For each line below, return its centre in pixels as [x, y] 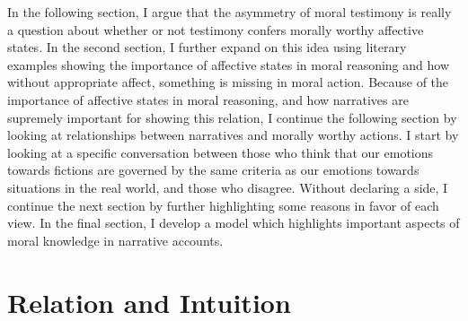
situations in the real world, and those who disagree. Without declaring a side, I [228, 187]
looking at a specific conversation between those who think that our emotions [221, 152]
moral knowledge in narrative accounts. [115, 240]
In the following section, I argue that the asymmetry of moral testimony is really [230, 12]
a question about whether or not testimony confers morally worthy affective [216, 29]
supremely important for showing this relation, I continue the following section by [232, 117]
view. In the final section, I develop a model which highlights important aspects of [234, 223]
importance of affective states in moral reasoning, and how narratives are [208, 99]
